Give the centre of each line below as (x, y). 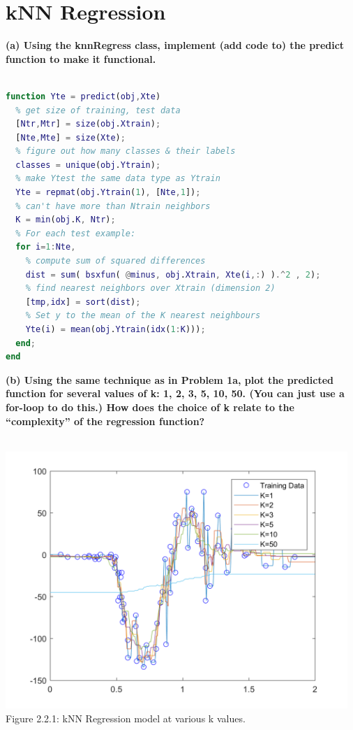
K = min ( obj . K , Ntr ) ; (66, 220)
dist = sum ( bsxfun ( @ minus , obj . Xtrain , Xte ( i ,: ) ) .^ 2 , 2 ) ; (173, 274)
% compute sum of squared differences (115, 261)
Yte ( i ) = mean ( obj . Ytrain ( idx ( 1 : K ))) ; (115, 329)
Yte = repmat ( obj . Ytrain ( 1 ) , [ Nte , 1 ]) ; (108, 193)
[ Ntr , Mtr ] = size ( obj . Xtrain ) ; (88, 124)
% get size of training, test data (98, 110)
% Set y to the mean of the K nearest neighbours (143, 316)
